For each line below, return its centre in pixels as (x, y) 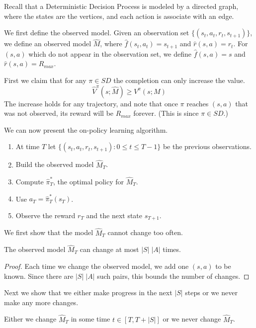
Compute (30, 181)
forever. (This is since (166, 113)
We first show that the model (49, 232)
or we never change (192, 319)
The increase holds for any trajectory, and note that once (91, 103)
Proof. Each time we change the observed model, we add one (96, 266)
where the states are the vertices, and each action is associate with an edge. (119, 16)
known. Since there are (39, 276)
